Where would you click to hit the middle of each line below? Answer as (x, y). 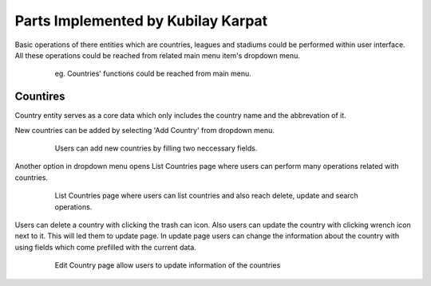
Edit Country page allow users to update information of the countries (168, 265)
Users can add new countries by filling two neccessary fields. (156, 148)
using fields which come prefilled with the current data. (106, 247)
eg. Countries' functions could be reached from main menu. (153, 74)
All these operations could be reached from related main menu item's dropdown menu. (158, 55)
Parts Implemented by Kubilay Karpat (141, 21)
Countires (40, 97)
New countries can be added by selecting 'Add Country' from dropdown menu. (145, 130)
